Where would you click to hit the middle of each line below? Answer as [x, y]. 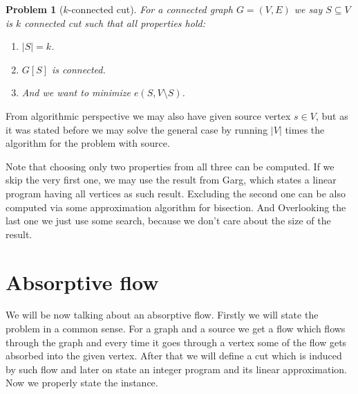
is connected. [79, 69]
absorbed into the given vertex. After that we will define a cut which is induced [174, 356]
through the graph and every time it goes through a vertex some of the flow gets [176, 342]
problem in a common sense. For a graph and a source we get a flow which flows [176, 329]
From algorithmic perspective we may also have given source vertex [148, 115]
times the [305, 129]
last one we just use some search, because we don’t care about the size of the [168, 221]
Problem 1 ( [35, 9]
